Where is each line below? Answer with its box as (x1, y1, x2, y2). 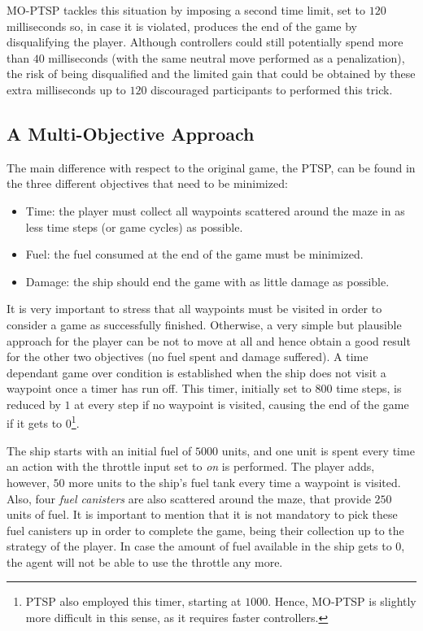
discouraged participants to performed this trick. (150, 81, 393, 98)
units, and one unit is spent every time (221, 442, 415, 459)
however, (7, 473, 50, 490)
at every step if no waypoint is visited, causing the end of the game (74, 395, 409, 412)
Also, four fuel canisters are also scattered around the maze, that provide (7, 490, 371, 507)
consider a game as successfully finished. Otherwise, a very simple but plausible (7, 315, 402, 333)
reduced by (7, 395, 61, 412)
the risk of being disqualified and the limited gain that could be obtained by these (7, 65, 416, 82)
